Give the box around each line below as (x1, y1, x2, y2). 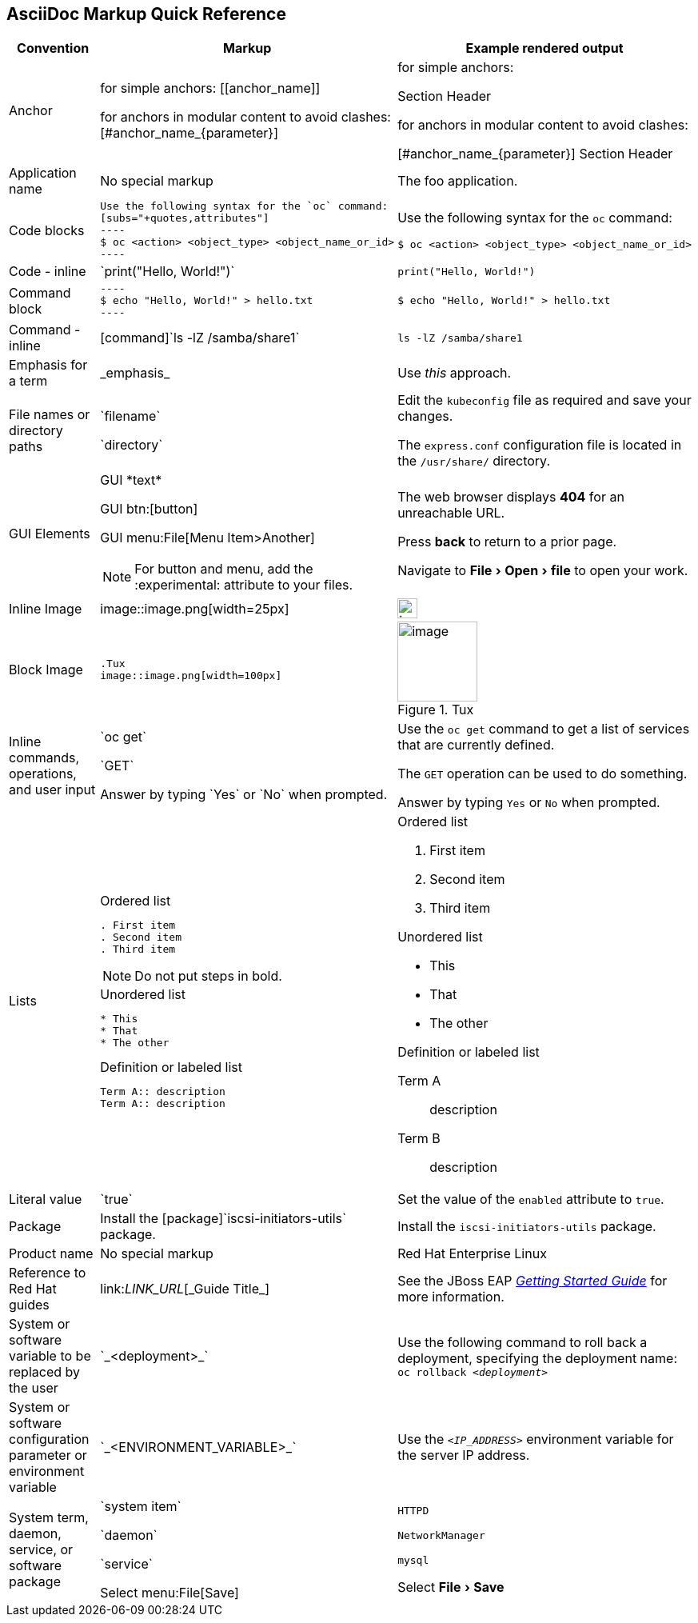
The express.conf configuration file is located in (397, 437, 682, 454)
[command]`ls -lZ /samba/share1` (100, 330, 300, 346)
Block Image (9, 662, 83, 678)
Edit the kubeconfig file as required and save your (397, 392, 692, 409)
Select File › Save (397, 1578, 505, 1595)
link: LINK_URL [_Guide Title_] (100, 1281, 270, 1297)
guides (9, 1297, 50, 1313)
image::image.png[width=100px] (100, 670, 282, 682)
